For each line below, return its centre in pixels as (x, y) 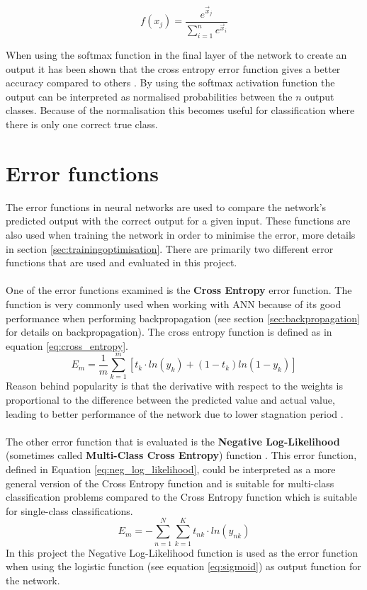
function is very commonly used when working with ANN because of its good (174, 303)
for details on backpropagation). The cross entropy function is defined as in (169, 332)
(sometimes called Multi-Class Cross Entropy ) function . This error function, (181, 455)
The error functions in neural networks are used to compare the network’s (166, 206)
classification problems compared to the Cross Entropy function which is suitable (181, 497)
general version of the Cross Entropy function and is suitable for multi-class (170, 483)
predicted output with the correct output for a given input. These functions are (178, 221)
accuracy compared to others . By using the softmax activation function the (170, 83)
